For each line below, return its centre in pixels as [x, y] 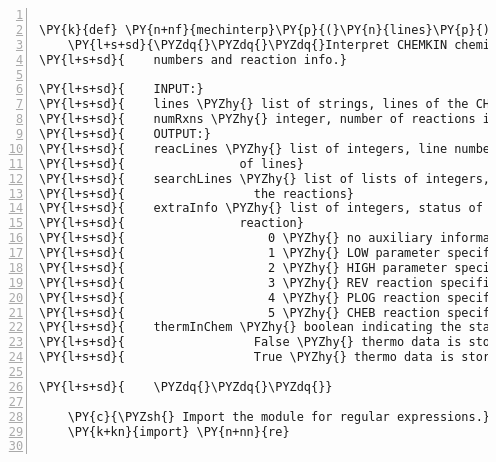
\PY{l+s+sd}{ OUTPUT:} [125, 134]
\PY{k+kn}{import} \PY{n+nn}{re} [178, 431]
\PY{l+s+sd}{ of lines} [171, 163]
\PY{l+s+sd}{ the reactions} [196, 193]
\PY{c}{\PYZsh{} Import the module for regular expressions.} [279, 416]
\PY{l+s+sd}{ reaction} [171, 223]
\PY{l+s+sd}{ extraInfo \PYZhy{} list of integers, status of [261, 208]
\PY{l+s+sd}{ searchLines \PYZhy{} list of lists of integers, [265, 178]
